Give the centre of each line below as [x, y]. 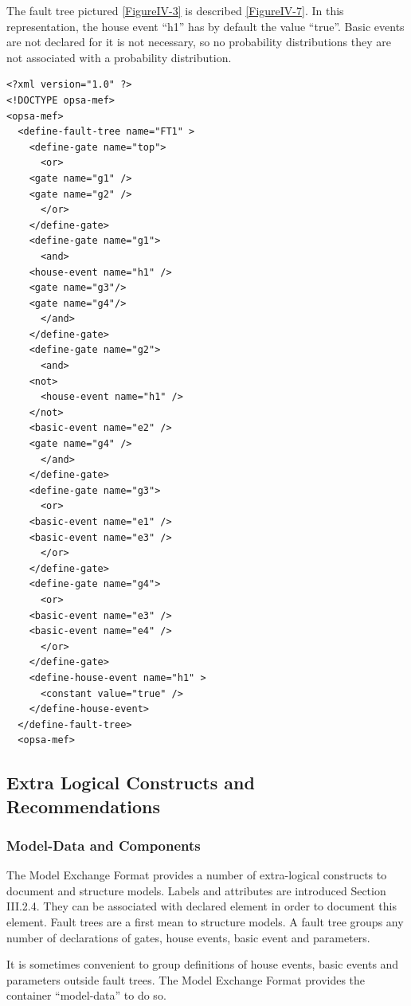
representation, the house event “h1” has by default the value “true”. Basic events [205, 26]
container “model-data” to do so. [86, 995]
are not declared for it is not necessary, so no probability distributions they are [199, 42]
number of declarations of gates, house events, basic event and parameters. [188, 937]
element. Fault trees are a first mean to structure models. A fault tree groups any [205, 922]
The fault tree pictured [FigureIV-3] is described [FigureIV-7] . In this [175, 10]
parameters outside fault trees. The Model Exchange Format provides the [186, 979]
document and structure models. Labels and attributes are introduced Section [196, 890]
